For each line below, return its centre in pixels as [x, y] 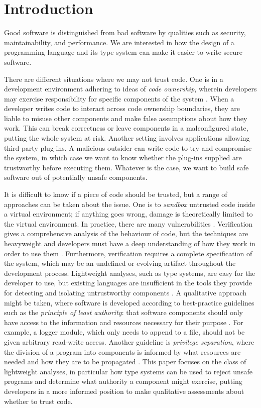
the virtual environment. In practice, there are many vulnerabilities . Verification [128, 223]
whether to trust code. [38, 401]
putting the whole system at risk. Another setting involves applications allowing [127, 138]
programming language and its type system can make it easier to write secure [123, 52]
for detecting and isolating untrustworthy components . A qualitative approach [125, 292]
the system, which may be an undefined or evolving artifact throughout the [120, 263]
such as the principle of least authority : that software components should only [124, 312]
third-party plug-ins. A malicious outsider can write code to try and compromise [128, 147]
